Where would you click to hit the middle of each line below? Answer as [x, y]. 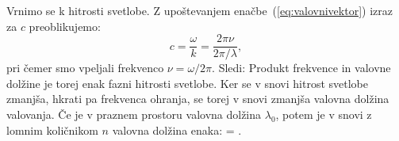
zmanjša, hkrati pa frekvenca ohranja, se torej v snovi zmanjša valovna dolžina [198, 99]
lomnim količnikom [52, 130]
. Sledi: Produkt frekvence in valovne [301, 68]
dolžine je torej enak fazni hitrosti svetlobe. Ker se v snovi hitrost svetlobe [187, 83]
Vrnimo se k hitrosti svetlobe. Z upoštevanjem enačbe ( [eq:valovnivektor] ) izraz [199, 10]
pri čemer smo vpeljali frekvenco [85, 68]
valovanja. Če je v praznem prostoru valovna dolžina [134, 114]
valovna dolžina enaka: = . [177, 130]
